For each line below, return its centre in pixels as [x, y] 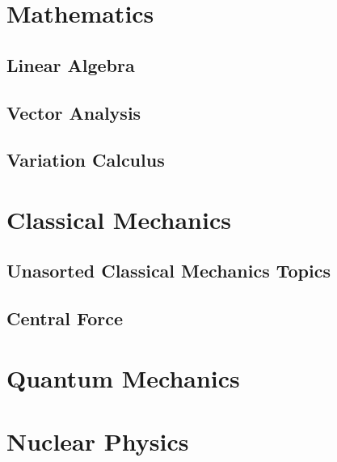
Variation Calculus [86, 160]
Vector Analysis [74, 112]
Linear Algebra [71, 64]
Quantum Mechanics [123, 377]
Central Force [65, 318]
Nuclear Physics [98, 441]
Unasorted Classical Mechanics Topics [168, 271]
